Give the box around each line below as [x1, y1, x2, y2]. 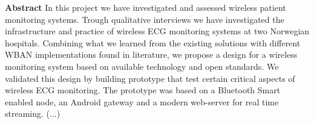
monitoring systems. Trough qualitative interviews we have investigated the [5, 13, 284, 25]
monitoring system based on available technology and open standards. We [5, 60, 279, 72]
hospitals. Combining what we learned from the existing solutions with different [5, 36, 301, 49]
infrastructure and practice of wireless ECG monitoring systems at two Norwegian [5, 25, 310, 37]
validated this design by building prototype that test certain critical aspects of [5, 72, 295, 84]
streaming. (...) [5, 107, 61, 120]
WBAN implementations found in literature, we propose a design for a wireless [5, 48, 298, 61]
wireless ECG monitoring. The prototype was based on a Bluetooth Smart [5, 84, 281, 96]
